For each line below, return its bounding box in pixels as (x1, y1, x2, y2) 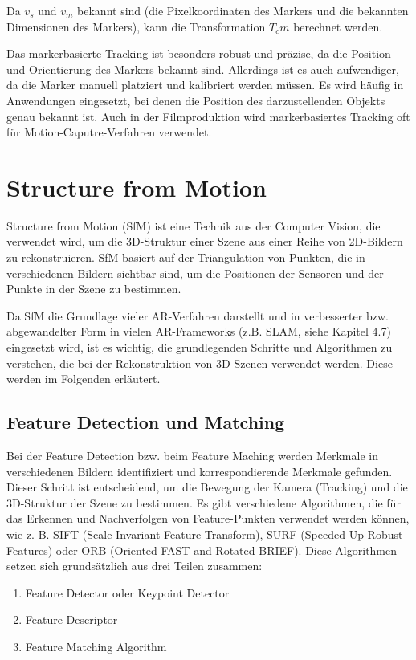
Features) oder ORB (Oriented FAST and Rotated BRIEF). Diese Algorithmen (6, 541, 398, 558)
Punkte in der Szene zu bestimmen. (6, 280, 181, 297)
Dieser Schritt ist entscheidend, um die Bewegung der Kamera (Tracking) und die (6, 479, 408, 495)
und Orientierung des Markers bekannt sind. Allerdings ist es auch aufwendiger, (6, 60, 399, 77)
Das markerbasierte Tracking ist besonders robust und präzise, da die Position (6, 45, 391, 62)
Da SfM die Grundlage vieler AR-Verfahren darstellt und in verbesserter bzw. (6, 307, 389, 324)
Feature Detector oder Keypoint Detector (25, 584, 230, 601)
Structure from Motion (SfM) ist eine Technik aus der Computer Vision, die (6, 217, 381, 234)
